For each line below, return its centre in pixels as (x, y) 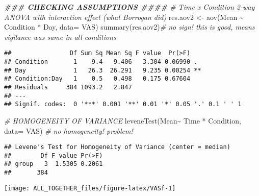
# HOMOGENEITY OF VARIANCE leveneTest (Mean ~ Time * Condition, (123, 120)
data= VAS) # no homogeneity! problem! (69, 130)
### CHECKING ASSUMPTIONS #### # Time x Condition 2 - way (129, 7)
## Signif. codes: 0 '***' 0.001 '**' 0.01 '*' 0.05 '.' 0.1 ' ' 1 (123, 104)
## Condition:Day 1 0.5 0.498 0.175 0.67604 (97, 79)
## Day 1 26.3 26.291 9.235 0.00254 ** (103, 70)
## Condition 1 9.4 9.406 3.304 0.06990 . (101, 62)
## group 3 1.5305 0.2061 (54, 164)
